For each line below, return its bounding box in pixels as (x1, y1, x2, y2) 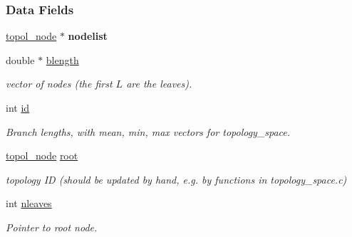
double (6, 52, 35, 67)
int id (6, 100, 30, 115)
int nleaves (6, 196, 52, 211)
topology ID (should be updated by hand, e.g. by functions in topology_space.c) (6, 172, 347, 186)
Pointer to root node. (6, 219, 98, 234)
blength (46, 52, 79, 67)
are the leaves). (126, 76, 192, 91)
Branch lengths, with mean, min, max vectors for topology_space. (6, 124, 291, 139)
